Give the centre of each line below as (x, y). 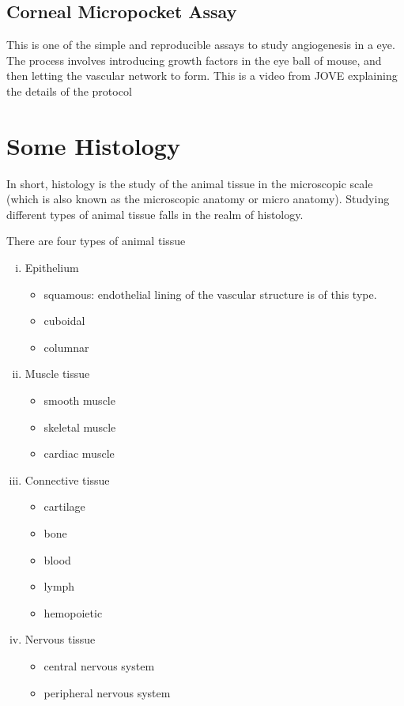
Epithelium (52, 268)
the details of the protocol (69, 91)
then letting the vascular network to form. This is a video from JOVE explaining (202, 76)
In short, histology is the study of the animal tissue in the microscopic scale (190, 183)
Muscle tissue (57, 374)
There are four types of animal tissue (96, 241)
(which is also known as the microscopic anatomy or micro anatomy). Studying (198, 199)
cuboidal (64, 321)
